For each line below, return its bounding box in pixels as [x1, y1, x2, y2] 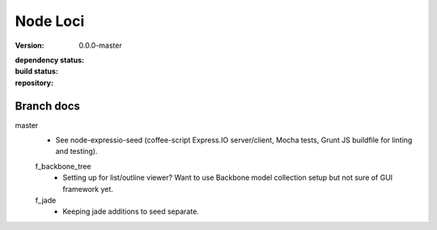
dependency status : [15, 55, 85, 65]
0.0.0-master [78, 40, 122, 50]
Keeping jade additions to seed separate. [62, 207, 200, 216]
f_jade [35, 195, 57, 205]
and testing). [55, 147, 98, 156]
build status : [15, 66, 58, 76]
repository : [15, 78, 54, 87]
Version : [15, 40, 45, 50]
